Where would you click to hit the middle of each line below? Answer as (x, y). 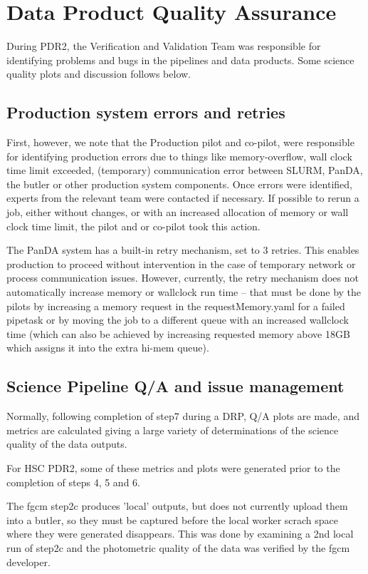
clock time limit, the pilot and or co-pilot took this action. (133, 226)
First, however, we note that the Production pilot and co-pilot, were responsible (180, 142)
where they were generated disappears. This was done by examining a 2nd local (180, 534)
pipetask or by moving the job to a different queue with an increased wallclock (178, 320)
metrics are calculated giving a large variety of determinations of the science (173, 430)
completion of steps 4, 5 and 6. (73, 482)
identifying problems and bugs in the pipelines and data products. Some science (180, 60)
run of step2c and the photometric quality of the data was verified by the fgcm (178, 547)
